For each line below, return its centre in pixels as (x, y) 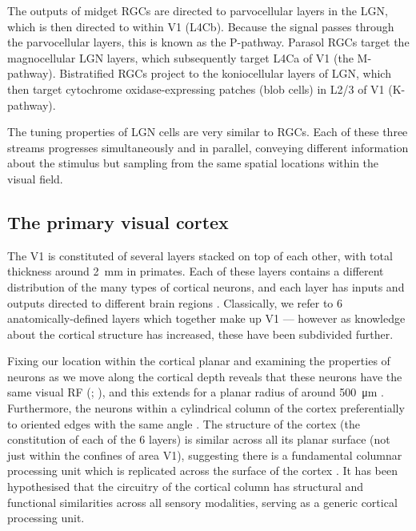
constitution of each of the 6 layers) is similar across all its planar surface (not (199, 439)
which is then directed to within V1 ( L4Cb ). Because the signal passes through (201, 26)
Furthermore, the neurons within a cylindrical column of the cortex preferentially (206, 408)
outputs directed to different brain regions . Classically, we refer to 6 (175, 302)
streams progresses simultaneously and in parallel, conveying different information (208, 147)
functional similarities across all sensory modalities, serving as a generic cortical (202, 502)
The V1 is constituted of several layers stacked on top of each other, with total (200, 255)
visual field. (35, 178)
